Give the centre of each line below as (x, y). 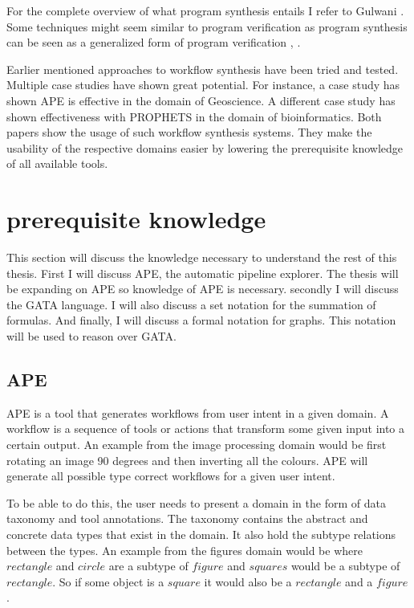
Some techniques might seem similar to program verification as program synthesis (207, 26)
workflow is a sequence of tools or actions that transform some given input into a (206, 428)
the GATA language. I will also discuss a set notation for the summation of (191, 304)
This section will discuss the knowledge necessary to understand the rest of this (202, 257)
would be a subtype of (345, 566)
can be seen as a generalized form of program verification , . (154, 42)
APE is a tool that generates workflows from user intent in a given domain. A (198, 412)
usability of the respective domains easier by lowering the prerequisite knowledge (205, 147)
